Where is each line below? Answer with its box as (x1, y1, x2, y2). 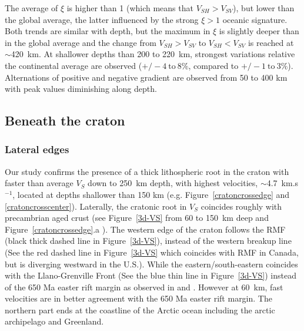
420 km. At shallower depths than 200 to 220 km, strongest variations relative (11, 48, 295, 60)
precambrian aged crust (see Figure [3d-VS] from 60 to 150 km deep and (5, 211, 269, 224)
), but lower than (233, 2, 295, 14)
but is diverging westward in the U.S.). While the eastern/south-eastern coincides (5, 257, 298, 270)
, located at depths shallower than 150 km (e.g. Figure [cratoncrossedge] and (12, 188, 290, 200)
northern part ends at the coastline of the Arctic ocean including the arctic (5, 303, 275, 316)
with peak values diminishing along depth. (5, 82, 157, 95)
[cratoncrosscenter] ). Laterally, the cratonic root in (5, 200, 187, 212)
